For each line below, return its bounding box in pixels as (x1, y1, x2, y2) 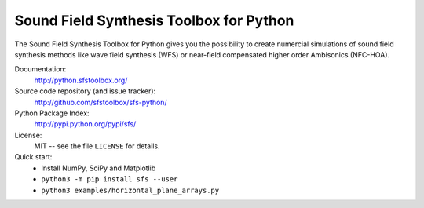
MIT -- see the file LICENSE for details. (34, 141, 160, 151)
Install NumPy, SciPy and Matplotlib (41, 163, 156, 173)
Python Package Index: (14, 108, 90, 118)
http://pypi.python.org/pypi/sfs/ (34, 119, 137, 129)
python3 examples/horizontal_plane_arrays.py (41, 185, 220, 195)
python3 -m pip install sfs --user (41, 175, 178, 184)
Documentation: (14, 64, 67, 74)
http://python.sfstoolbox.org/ (34, 75, 128, 85)
